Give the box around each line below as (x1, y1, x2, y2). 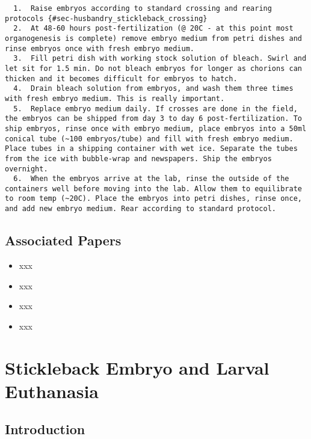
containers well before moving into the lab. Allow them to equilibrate (5, 184, 302, 193)
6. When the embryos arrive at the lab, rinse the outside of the (13, 174, 289, 183)
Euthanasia (5, 378, 99, 403)
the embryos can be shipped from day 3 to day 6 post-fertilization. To (5, 114, 302, 123)
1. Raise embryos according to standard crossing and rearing (13, 4, 272, 13)
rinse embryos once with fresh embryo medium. (5, 44, 194, 53)
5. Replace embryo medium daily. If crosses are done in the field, (13, 104, 298, 113)
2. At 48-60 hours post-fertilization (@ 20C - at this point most (13, 24, 294, 33)
